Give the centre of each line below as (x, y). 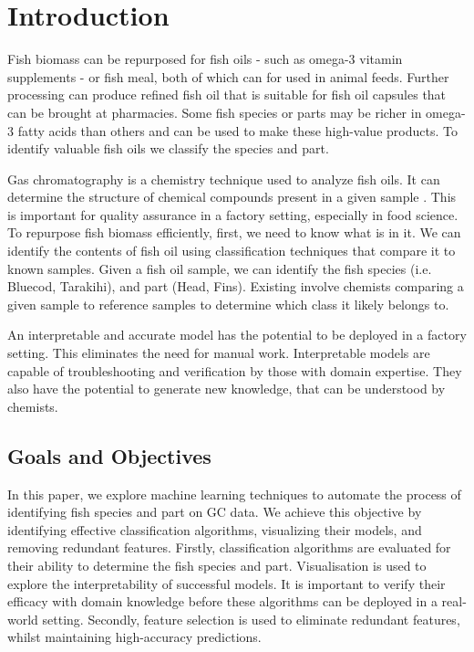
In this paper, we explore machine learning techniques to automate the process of (234, 494)
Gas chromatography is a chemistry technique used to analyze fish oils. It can (224, 179)
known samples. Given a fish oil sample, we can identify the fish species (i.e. (220, 268)
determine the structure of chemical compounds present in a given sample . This (232, 197)
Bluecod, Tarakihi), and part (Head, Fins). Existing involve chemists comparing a (236, 286)
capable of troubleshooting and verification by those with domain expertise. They (235, 370)
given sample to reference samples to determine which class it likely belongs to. (228, 304)
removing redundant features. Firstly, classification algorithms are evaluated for (229, 547)
